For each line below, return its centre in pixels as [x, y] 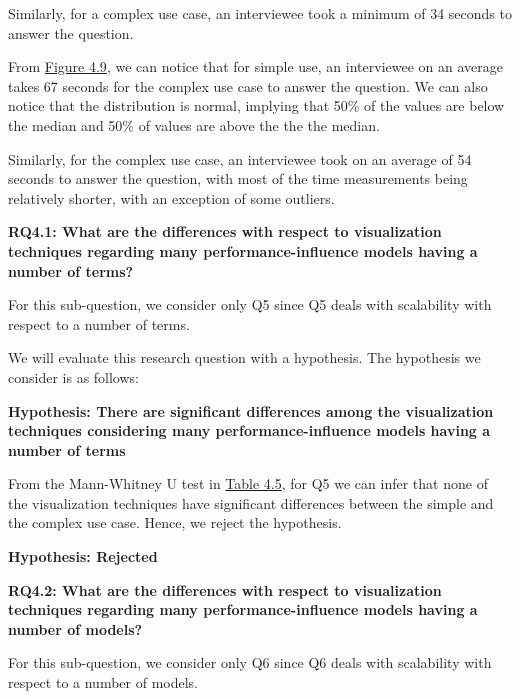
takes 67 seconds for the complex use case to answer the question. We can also [248, 85]
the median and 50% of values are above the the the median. [194, 124]
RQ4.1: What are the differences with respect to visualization [225, 231]
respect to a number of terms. [99, 323]
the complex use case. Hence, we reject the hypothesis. [175, 522]
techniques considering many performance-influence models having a [249, 430]
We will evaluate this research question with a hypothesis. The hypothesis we [244, 357]
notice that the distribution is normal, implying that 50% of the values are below [256, 105]
